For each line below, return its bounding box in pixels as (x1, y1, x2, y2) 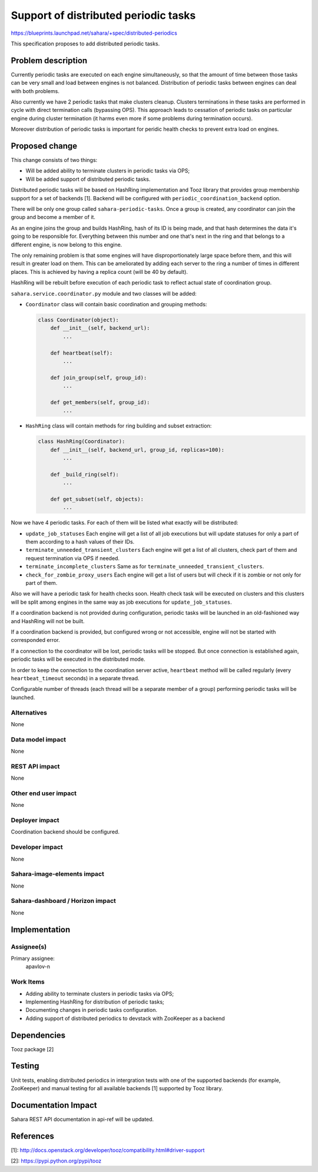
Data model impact (11, 735, 67, 743)
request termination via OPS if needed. (25, 554, 120, 562)
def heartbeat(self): (50, 349, 113, 356)
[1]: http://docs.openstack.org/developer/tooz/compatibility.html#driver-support (11, 1146, 205, 1154)
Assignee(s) (11, 942, 47, 951)
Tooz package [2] (11, 1045, 54, 1052)
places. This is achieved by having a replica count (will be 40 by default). (11, 268, 188, 275)
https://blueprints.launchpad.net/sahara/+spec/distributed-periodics (11, 29, 178, 37)
